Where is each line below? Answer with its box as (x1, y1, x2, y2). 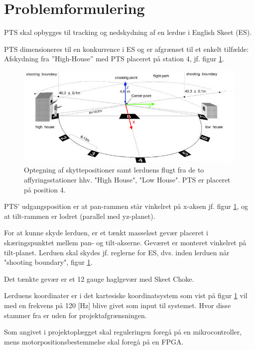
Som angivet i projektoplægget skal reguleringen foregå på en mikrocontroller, (4, 327, 242, 337)
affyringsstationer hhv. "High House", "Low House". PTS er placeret (24, 175, 231, 185)
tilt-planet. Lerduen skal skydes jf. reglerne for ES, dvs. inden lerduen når (4, 247, 230, 257)
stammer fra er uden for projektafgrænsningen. (4, 310, 147, 320)
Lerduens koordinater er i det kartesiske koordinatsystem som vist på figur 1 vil (4, 290, 248, 301)
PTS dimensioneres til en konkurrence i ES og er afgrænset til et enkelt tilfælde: (4, 43, 249, 54)
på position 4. (24, 184, 66, 194)
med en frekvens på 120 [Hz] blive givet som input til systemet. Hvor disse (4, 300, 231, 310)
